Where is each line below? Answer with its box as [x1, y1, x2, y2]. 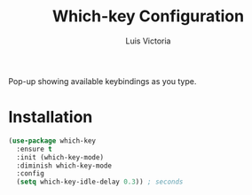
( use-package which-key [8, 136, 97, 145]
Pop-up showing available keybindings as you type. [8, 75, 197, 86]
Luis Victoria [125, 35, 171, 46]
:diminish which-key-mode [16, 161, 113, 170]
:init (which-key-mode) [16, 152, 104, 161]
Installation [8, 107, 93, 128]
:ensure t [16, 144, 52, 153]
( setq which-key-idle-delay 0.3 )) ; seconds [16, 177, 184, 187]
